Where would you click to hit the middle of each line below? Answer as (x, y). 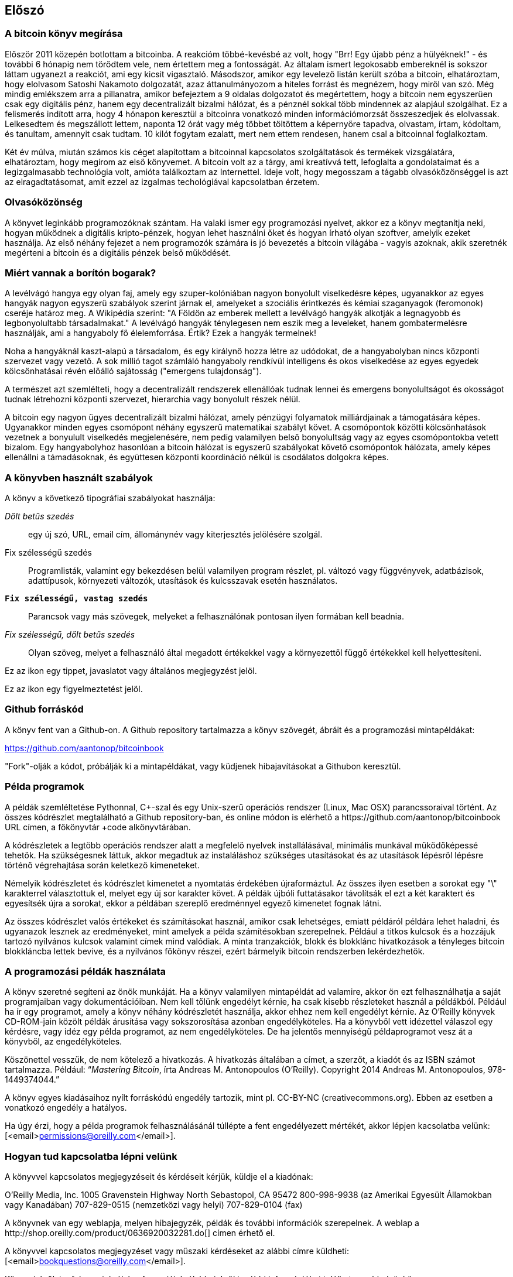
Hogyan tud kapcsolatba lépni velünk (91, 1156)
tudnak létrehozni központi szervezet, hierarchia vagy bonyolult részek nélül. (153, 399)
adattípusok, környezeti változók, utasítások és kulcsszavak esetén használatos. (183, 581)
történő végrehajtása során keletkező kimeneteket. (102, 865)
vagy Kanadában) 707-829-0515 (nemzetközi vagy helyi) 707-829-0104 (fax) (154, 1205)
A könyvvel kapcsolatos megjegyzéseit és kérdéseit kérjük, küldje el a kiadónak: (159, 1177)
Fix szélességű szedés (48, 553)
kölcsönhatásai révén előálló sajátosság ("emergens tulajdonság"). (133, 371)
